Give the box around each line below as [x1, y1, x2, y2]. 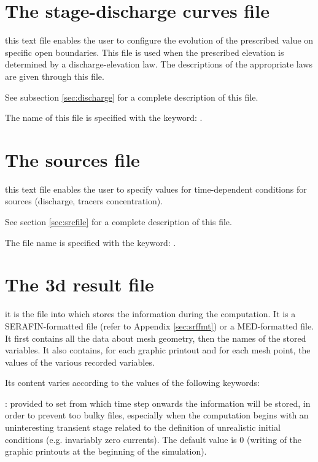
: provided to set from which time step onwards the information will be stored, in [5, 396, 311, 409]
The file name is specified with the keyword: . [5, 236, 176, 248]
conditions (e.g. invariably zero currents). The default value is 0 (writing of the [5, 433, 302, 445]
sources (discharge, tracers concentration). [5, 194, 163, 207]
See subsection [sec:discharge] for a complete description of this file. [5, 90, 258, 103]
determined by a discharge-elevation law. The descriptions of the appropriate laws [5, 58, 312, 71]
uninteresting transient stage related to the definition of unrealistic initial [5, 421, 281, 434]
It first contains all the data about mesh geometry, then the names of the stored [5, 331, 306, 344]
